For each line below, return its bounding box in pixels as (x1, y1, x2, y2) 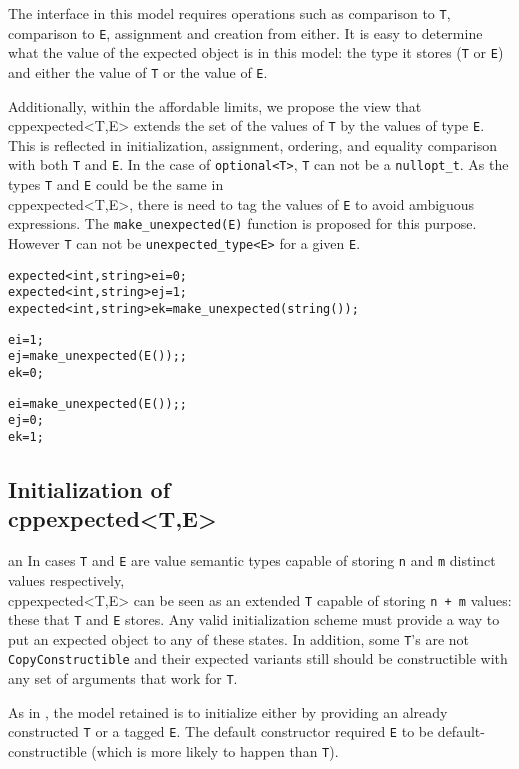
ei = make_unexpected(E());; (8, 396, 187, 411)
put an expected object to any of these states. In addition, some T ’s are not (8, 628, 470, 649)
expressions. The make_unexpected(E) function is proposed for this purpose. (8, 213, 477, 234)
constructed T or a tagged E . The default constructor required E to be (8, 721, 434, 742)
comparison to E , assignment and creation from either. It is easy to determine (8, 22, 483, 43)
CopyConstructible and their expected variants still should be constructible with (8, 648, 508, 669)
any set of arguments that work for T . (8, 668, 238, 689)
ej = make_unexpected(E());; (8, 349, 187, 364)
